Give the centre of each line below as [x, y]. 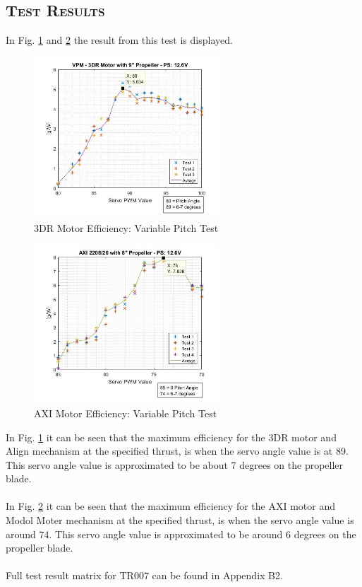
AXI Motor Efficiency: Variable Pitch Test [126, 413]
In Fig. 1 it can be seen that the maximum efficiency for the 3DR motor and [171, 437]
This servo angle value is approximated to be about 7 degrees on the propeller [175, 464]
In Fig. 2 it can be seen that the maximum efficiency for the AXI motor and [170, 506]
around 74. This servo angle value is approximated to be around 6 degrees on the [181, 534]
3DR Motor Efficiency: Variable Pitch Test [126, 228]
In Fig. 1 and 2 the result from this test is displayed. [119, 40]
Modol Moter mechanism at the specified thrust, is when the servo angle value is [180, 520]
